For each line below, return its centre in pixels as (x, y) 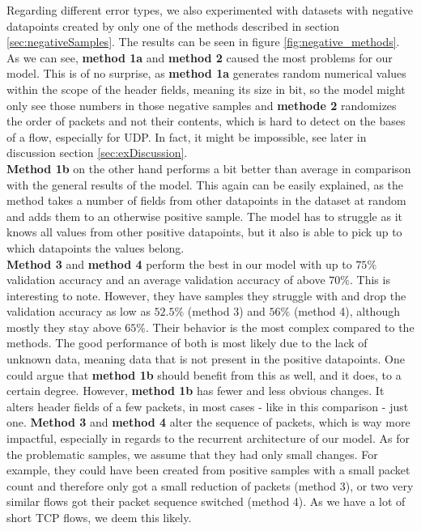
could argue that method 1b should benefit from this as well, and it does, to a (204, 374)
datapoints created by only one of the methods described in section (173, 25)
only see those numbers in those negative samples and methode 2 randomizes (202, 105)
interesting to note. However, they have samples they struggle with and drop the (206, 295)
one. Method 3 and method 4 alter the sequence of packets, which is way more (208, 422)
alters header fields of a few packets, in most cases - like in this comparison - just (208, 406)
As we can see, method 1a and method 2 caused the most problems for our (200, 57)
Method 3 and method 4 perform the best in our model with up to (179, 263)
